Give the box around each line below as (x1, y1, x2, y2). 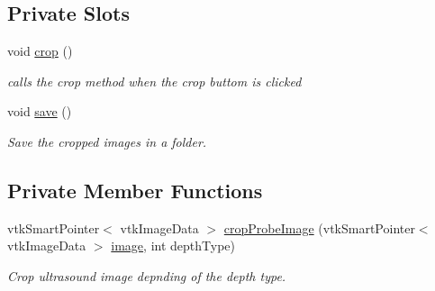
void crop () (7, 41, 73, 60)
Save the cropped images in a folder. (7, 132, 207, 150)
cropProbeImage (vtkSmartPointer (223, 218, 415, 237)
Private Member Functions (7, 176, 263, 204)
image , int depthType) (111, 236, 235, 255)
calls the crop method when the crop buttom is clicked (7, 71, 302, 90)
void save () (7, 102, 72, 121)
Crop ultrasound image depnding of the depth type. (7, 266, 286, 285)
